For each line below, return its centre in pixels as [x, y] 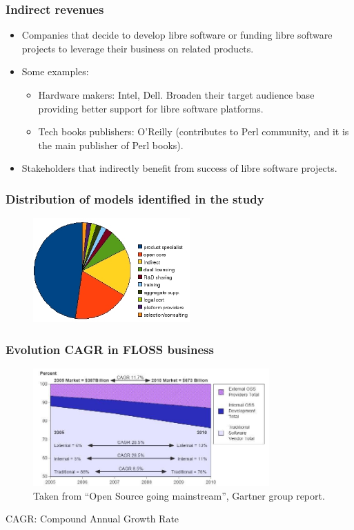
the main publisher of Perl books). [111, 145]
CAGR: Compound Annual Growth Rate [92, 519]
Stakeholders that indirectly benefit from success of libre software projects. [179, 168]
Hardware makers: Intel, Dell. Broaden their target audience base [176, 95]
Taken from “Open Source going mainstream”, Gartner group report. [179, 495]
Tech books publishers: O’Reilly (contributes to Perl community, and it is [194, 131]
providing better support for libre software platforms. [151, 108]
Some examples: [55, 71]
